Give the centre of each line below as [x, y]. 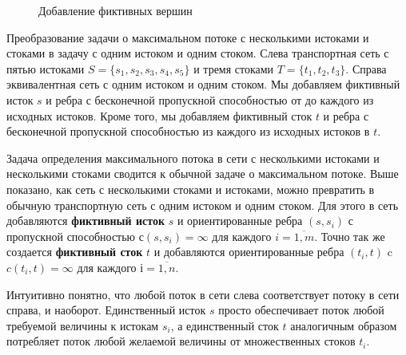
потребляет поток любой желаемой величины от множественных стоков [181, 341]
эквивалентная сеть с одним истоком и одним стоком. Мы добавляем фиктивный [203, 84]
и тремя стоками [234, 68]
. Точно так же [350, 236]
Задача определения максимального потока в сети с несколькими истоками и [193, 158]
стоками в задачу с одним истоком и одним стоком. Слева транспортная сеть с [198, 53]
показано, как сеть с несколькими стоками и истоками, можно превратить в [191, 189]
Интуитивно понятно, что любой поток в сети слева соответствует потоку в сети [203, 294]
